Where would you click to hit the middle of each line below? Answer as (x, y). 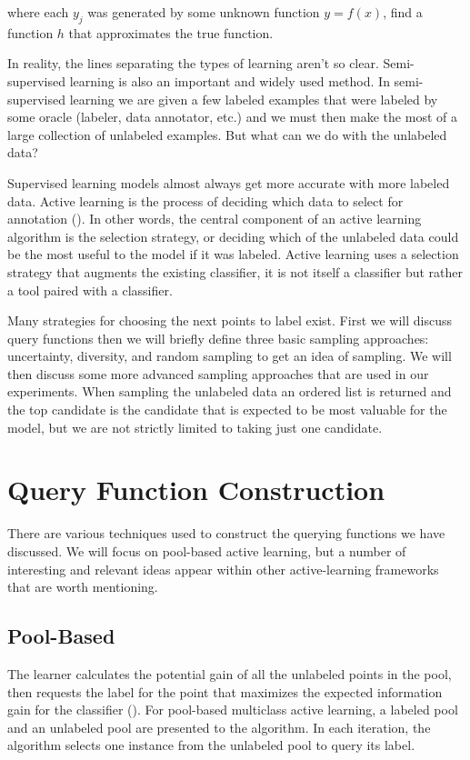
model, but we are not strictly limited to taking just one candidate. (195, 427)
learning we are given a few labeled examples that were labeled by (254, 99)
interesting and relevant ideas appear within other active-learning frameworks (223, 569)
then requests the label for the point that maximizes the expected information (225, 691)
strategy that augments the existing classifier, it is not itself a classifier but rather (235, 271)
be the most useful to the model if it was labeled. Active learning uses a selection (233, 254)
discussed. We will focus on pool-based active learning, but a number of (207, 550)
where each (38, 12)
